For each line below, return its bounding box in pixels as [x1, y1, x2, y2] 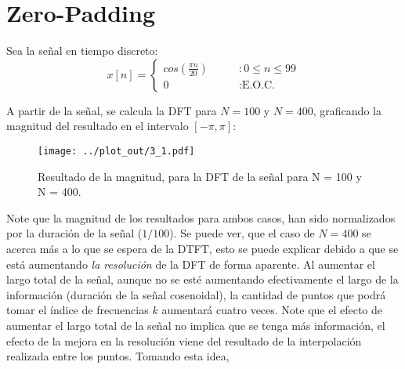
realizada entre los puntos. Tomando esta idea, [6, 348, 230, 364]
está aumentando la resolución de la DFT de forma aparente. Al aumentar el [6, 255, 375, 272]
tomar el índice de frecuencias [6, 302, 149, 318]
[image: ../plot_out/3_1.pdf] [38, 145, 195, 157]
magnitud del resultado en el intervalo [6, 118, 189, 134]
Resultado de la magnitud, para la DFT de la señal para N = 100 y [38, 168, 362, 184]
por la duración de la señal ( [6, 225, 143, 241]
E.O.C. [241, 79, 276, 91]
